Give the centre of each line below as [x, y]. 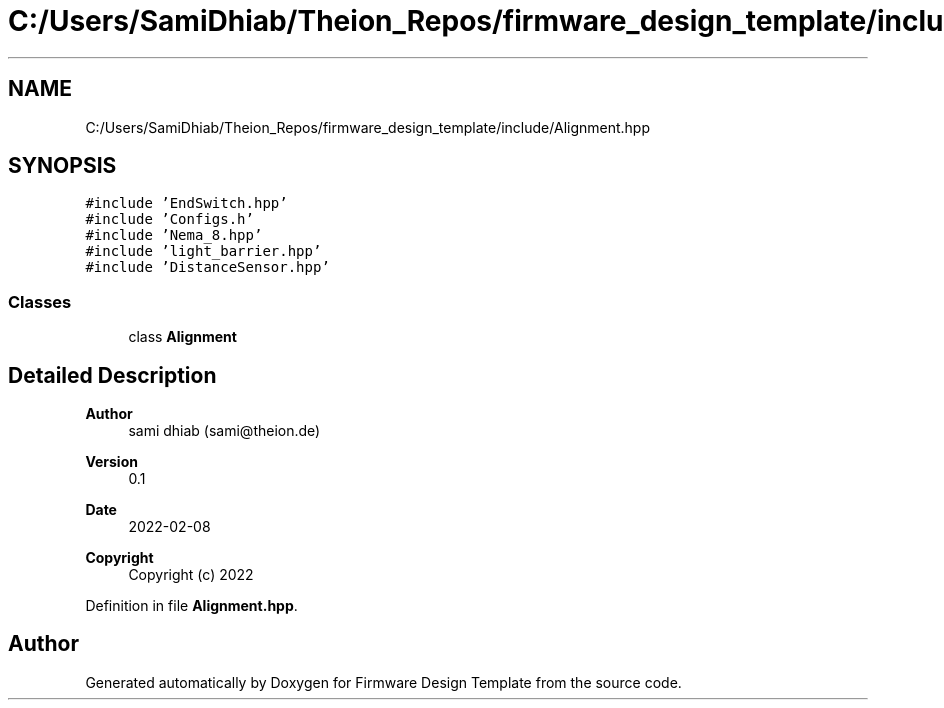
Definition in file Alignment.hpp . [191, 606]
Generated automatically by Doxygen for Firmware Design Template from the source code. [383, 682]
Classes [40, 301]
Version [111, 462]
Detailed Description [112, 375]
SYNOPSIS [62, 166]
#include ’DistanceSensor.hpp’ [207, 267]
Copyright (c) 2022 [191, 575]
